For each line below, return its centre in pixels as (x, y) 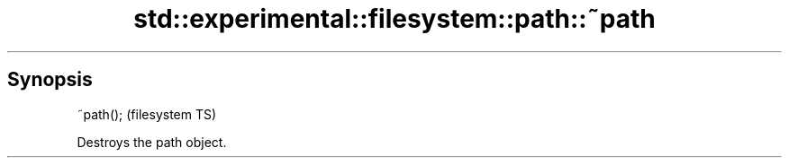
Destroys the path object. (152, 142)
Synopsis (50, 80)
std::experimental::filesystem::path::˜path (394, 19)
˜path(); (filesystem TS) (147, 114)
